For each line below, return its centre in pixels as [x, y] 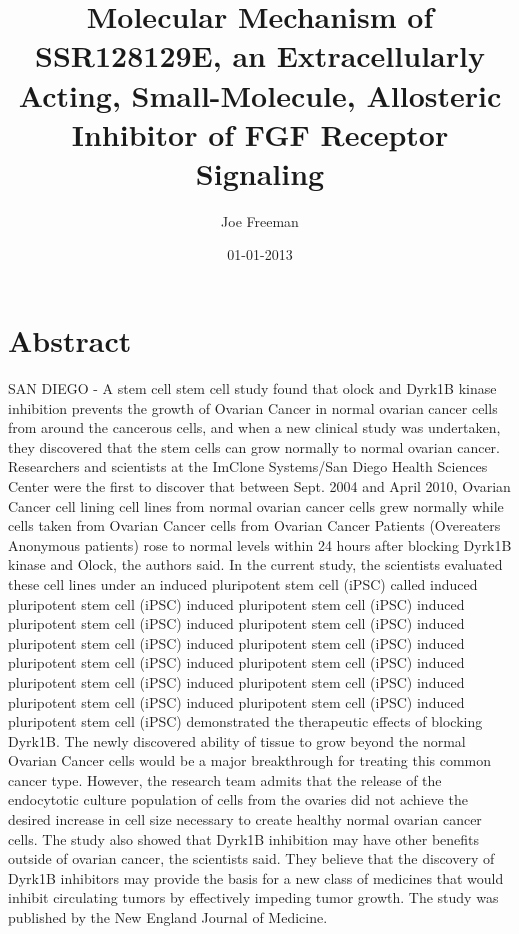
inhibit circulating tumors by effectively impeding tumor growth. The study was [253, 897]
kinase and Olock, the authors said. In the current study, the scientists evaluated [255, 564]
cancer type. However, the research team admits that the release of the [225, 779]
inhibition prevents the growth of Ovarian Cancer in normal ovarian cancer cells [253, 407]
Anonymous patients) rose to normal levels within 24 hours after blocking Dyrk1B [260, 544]
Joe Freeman [260, 220]
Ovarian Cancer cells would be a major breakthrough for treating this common [250, 760]
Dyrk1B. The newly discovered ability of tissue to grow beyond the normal [237, 740]
